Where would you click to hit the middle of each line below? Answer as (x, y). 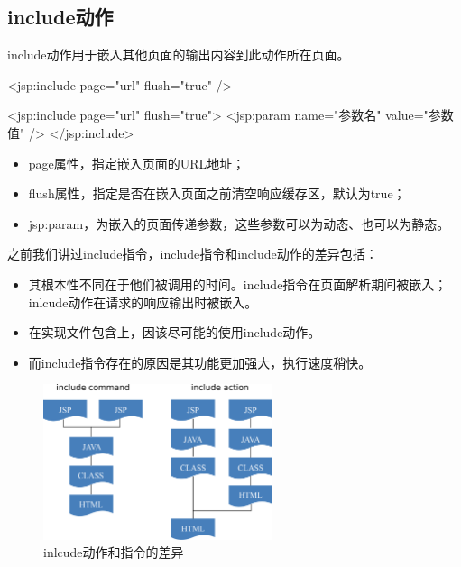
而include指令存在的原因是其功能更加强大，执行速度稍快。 (200, 362)
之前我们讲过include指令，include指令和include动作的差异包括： (193, 254)
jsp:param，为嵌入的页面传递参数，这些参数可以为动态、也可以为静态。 (239, 223)
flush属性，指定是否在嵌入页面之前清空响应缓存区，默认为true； (217, 193)
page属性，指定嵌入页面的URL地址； (137, 163)
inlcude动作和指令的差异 (114, 552)
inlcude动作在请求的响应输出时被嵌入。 (143, 302)
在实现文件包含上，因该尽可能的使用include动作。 (175, 332)
